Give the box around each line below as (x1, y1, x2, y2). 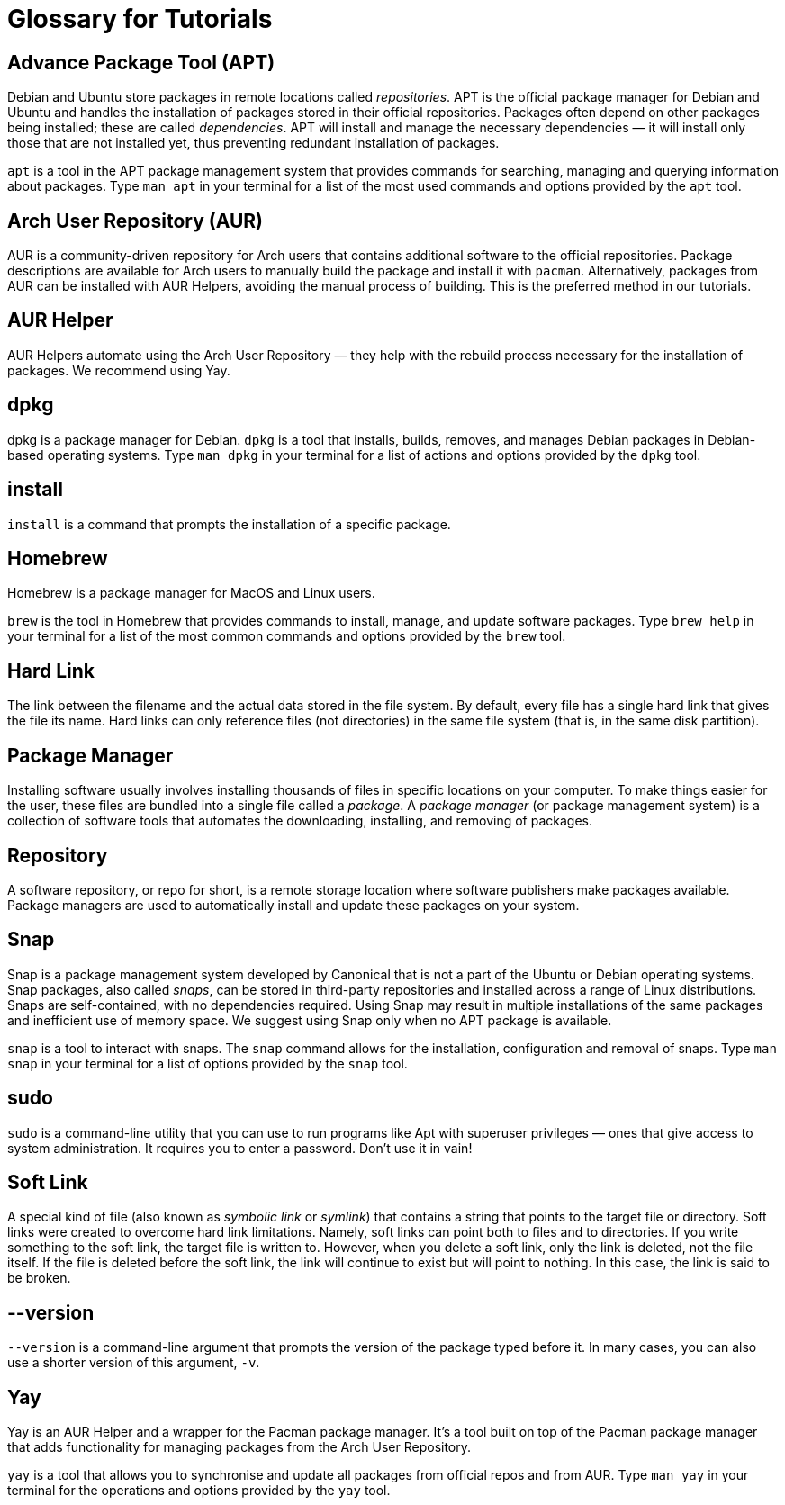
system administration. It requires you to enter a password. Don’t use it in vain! (7, 1140, 473, 1156)
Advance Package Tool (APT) (7, 50, 275, 74)
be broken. (7, 1270, 71, 1286)
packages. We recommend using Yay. (7, 362, 230, 378)
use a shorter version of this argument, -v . (7, 1355, 260, 1371)
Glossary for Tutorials (7, 4, 273, 34)
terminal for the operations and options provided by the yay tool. (7, 1482, 391, 1499)
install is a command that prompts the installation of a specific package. (7, 516, 451, 532)
